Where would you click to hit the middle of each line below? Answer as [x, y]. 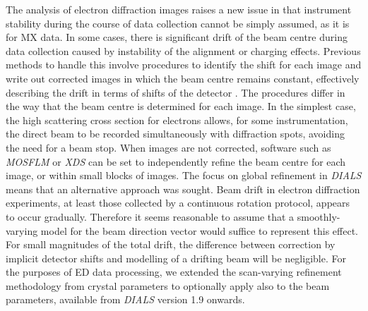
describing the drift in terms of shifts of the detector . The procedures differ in [176, 92]
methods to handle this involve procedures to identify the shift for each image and [184, 65]
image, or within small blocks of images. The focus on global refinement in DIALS [184, 175]
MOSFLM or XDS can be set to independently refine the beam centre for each [176, 161]
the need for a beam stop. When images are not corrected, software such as [168, 147]
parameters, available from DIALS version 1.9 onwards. [125, 299]
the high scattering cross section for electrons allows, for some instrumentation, [177, 120]
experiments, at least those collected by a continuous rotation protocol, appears [178, 203]
